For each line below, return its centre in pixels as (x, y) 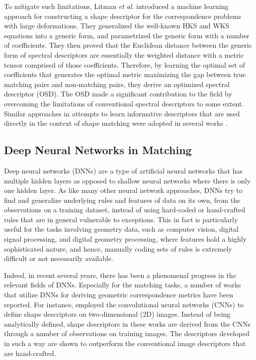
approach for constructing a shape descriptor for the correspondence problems (123, 16)
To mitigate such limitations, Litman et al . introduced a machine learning (116, 6)
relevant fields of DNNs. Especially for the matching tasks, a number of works (123, 285)
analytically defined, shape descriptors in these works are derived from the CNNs (128, 323)
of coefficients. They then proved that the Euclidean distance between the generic (128, 45)
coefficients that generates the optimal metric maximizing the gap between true (125, 74)
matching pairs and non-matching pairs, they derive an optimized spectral (117, 84)
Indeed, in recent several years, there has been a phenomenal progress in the (120, 275)
